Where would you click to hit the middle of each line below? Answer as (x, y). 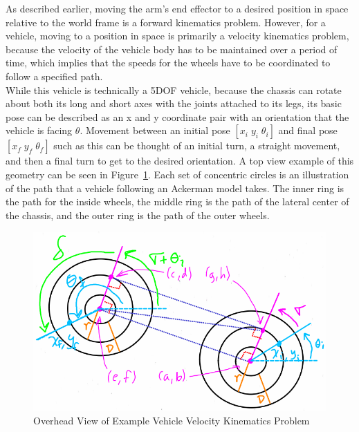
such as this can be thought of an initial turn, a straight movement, (197, 145)
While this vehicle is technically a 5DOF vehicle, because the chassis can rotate (174, 90)
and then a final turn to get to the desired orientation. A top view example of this (180, 161)
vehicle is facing (39, 130)
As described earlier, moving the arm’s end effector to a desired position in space (177, 8)
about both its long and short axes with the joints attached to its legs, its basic (174, 103)
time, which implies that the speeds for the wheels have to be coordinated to (168, 63)
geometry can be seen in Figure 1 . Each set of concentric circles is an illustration (177, 174)
